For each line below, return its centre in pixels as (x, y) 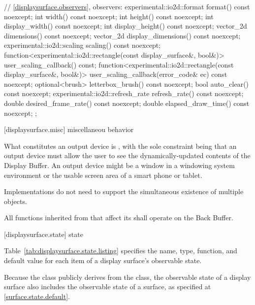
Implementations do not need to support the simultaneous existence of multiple (124, 191)
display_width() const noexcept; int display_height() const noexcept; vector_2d (126, 26)
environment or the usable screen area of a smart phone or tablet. (103, 175)
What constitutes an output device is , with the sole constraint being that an (120, 146)
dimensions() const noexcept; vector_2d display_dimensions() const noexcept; (122, 35)
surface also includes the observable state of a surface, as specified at (108, 287)
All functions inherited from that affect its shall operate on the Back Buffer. (119, 218)
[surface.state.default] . (37, 296)
